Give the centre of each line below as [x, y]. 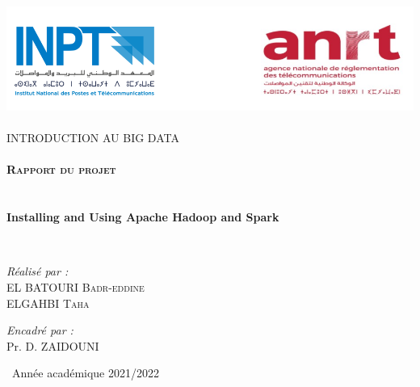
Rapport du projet [61, 169]
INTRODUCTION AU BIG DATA [93, 138]
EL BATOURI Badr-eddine [76, 287]
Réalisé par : [38, 271]
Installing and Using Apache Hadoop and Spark [143, 217]
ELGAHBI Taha [48, 303]
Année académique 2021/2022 [85, 373]
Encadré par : [40, 330]
